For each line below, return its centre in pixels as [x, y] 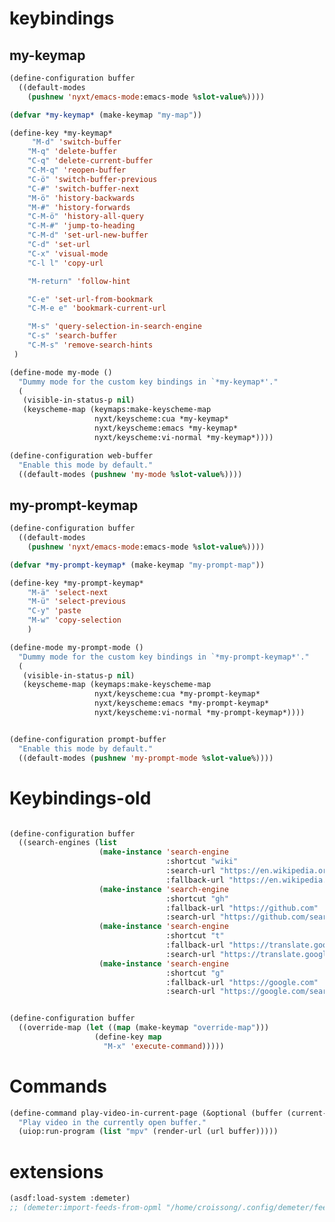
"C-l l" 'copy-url [65, 263]
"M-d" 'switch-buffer [76, 142]
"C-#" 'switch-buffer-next [83, 188]
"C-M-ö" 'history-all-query [85, 217]
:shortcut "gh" [197, 898]
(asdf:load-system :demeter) [70, 1198]
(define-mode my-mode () [61, 372]
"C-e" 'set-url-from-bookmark [90, 299]
